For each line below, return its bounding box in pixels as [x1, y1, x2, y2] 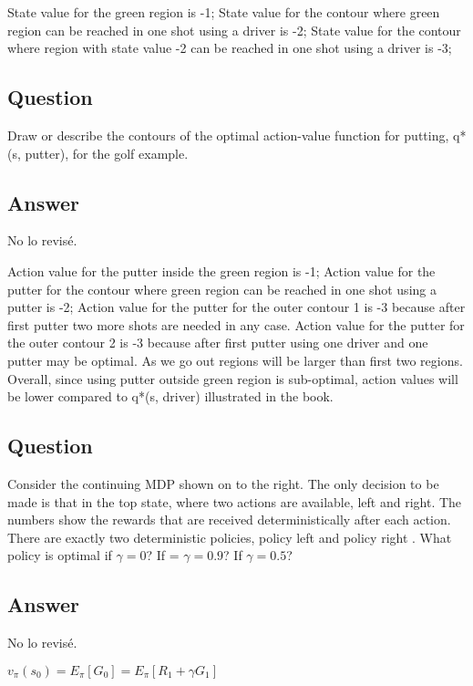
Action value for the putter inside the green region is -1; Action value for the [7, 261, 436, 280]
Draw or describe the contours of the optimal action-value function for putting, [7, 125, 449, 144]
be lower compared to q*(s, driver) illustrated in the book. [7, 387, 334, 406]
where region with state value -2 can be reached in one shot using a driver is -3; [7, 38, 452, 57]
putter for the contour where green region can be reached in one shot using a [7, 279, 437, 298]
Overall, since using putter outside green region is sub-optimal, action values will [7, 369, 458, 388]
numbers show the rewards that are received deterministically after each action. [7, 510, 451, 529]
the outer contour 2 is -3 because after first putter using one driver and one [7, 333, 428, 352]
